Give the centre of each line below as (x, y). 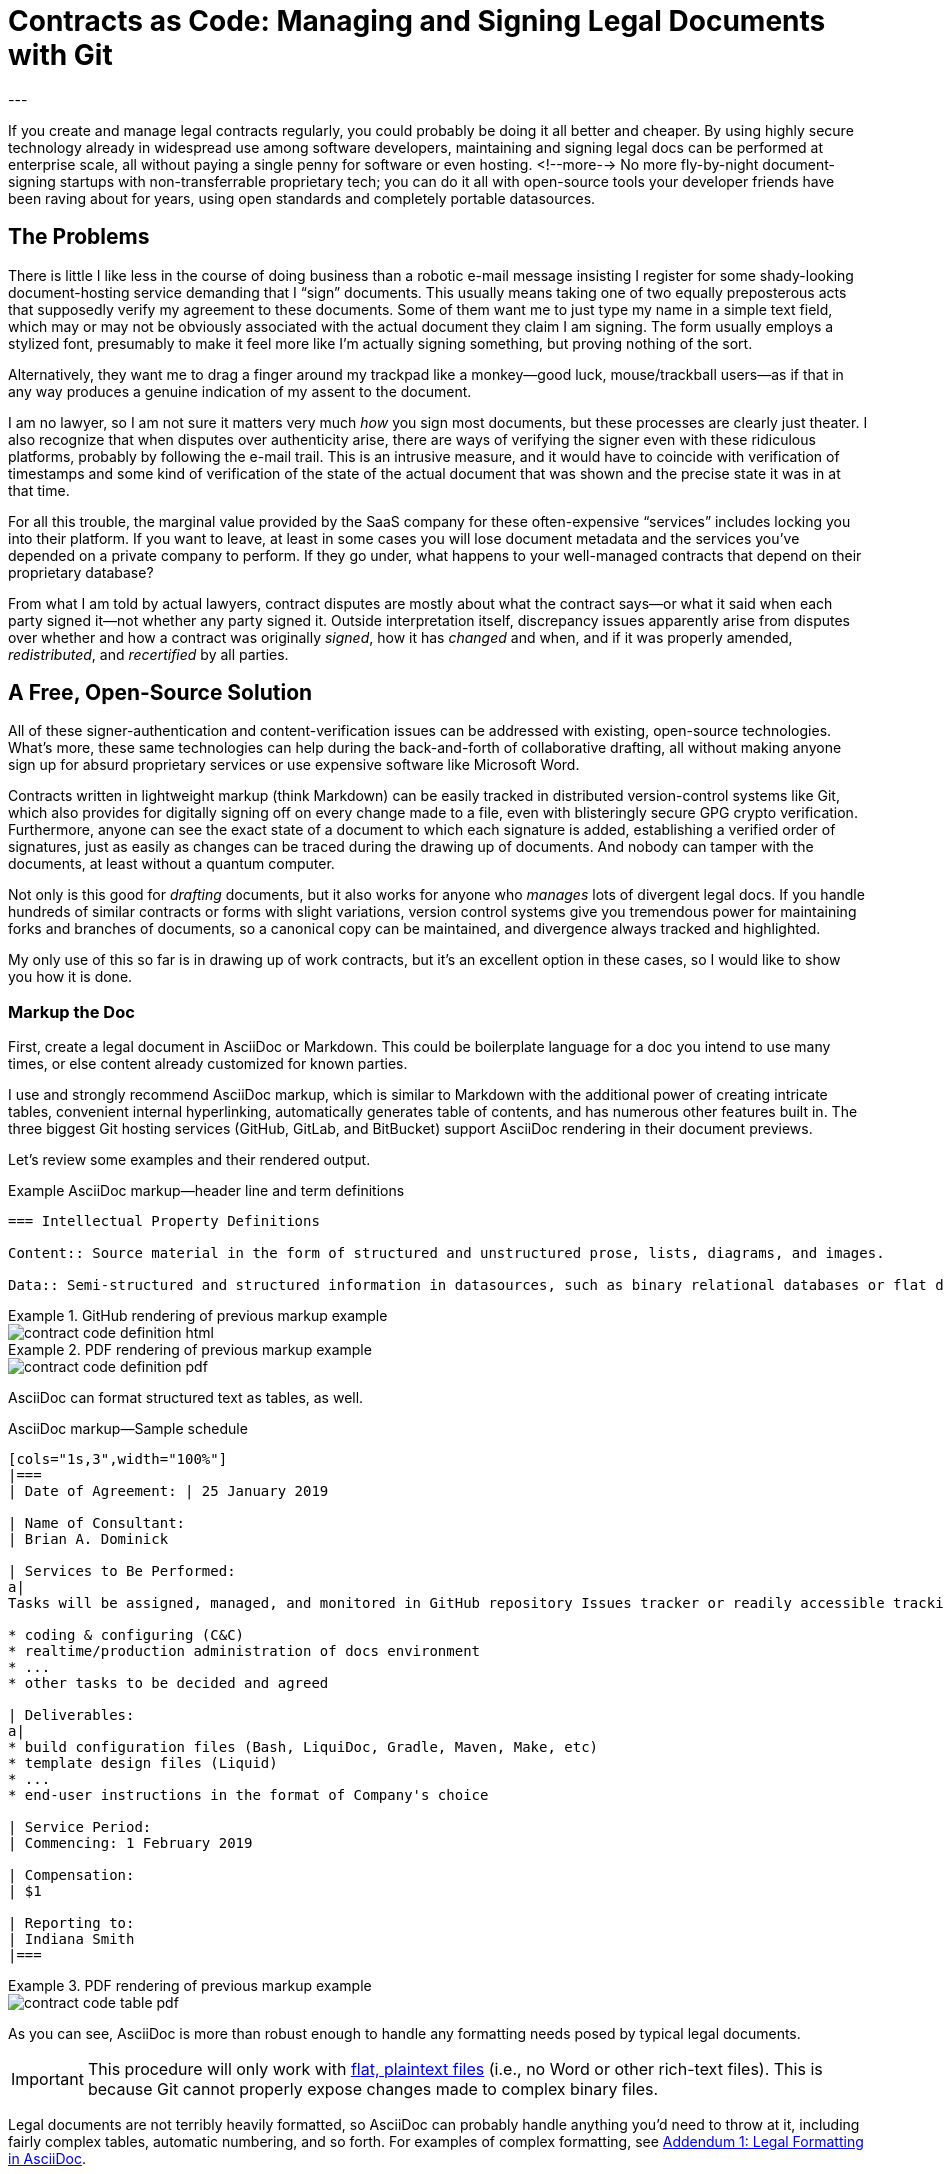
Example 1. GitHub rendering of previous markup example (198, 1316)
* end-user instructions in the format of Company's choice (248, 1795)
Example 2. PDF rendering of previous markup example (190, 1350)
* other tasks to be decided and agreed (168, 1683)
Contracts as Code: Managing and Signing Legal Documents (417, 21)
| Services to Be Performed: (122, 1571)
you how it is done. (70, 977)
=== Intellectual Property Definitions (164, 1221)
